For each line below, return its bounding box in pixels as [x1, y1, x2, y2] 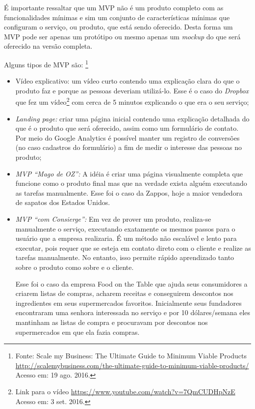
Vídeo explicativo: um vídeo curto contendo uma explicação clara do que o [15, 76, 240, 86]
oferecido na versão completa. [4, 41, 93, 51]
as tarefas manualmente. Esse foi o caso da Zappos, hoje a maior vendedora [15, 187, 243, 198]
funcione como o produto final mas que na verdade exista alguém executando [15, 178, 247, 188]
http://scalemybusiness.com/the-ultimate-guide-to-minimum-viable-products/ [15, 360, 249, 370]
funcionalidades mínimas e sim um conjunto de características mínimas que [4, 12, 230, 22]
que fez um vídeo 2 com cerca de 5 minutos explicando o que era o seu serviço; [15, 95, 249, 107]
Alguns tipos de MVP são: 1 [4, 58, 88, 69]
